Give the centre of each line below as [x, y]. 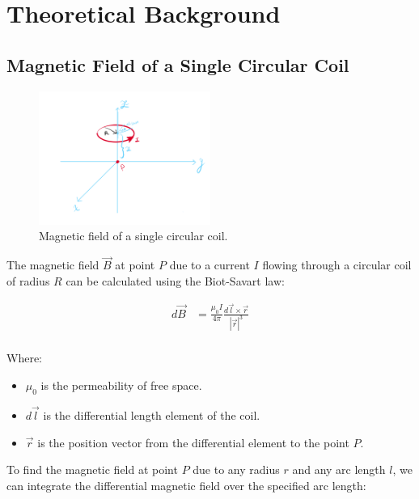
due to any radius [236, 469]
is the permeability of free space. [121, 385]
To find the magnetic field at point [92, 469]
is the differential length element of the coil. [152, 415]
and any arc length [339, 469]
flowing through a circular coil [337, 265]
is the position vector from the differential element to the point [193, 442]
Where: [24, 358]
